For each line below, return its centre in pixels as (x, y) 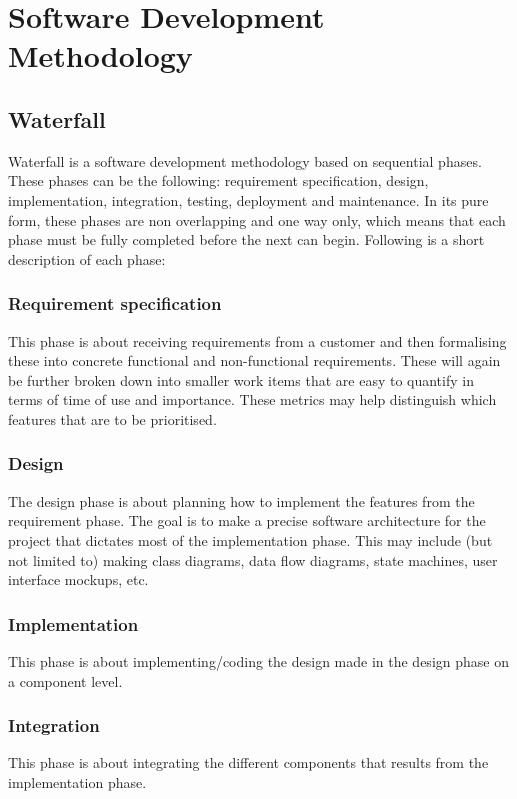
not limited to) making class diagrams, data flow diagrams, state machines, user (253, 559)
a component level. (65, 680)
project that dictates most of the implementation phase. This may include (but (250, 539)
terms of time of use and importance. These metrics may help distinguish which (252, 399)
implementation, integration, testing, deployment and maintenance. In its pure (248, 199)
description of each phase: (87, 258)
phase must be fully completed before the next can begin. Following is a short (246, 239)
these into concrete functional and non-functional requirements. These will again (254, 360)
